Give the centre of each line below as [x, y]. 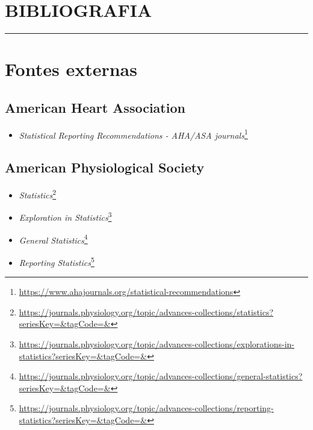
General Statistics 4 [53, 239]
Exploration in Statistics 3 [65, 217]
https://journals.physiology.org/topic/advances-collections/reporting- [146, 408]
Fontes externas [71, 69]
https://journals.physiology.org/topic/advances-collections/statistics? [146, 311]
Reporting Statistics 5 [57, 261]
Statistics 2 [38, 194]
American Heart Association [95, 107]
